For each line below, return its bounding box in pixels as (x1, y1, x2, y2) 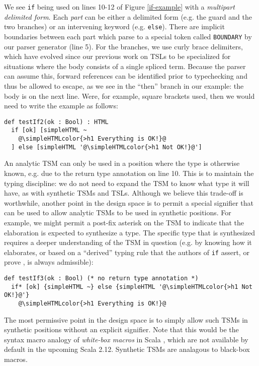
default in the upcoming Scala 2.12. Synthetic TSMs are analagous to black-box (4, 344, 250, 354)
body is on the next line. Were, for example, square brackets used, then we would (4, 90, 255, 101)
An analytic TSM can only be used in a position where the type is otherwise (4, 158, 240, 168)
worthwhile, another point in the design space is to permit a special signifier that (4, 197, 253, 208)
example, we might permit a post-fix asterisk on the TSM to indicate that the (4, 217, 244, 227)
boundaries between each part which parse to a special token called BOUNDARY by (4, 31, 252, 41)
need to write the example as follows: (4, 100, 118, 111)
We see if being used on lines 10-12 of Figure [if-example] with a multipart (4, 2, 235, 12)
